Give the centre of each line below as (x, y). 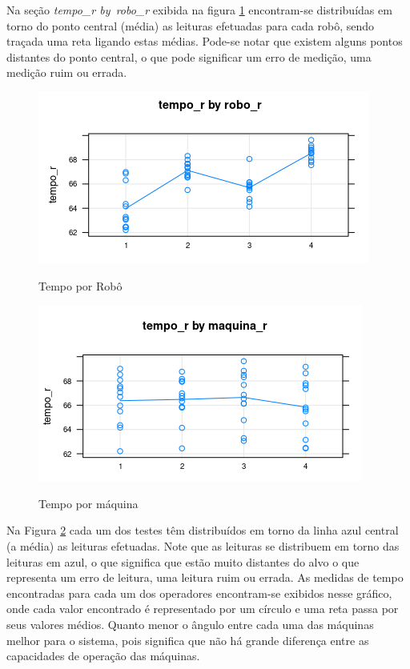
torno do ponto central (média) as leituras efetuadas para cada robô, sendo (191, 25)
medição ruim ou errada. (67, 72)
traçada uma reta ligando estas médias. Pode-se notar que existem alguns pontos (205, 41)
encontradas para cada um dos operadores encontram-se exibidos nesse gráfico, (199, 593)
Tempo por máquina (88, 503)
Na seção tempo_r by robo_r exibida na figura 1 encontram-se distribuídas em (199, 10)
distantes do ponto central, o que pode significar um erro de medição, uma (189, 56)
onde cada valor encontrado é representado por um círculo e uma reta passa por (203, 609)
